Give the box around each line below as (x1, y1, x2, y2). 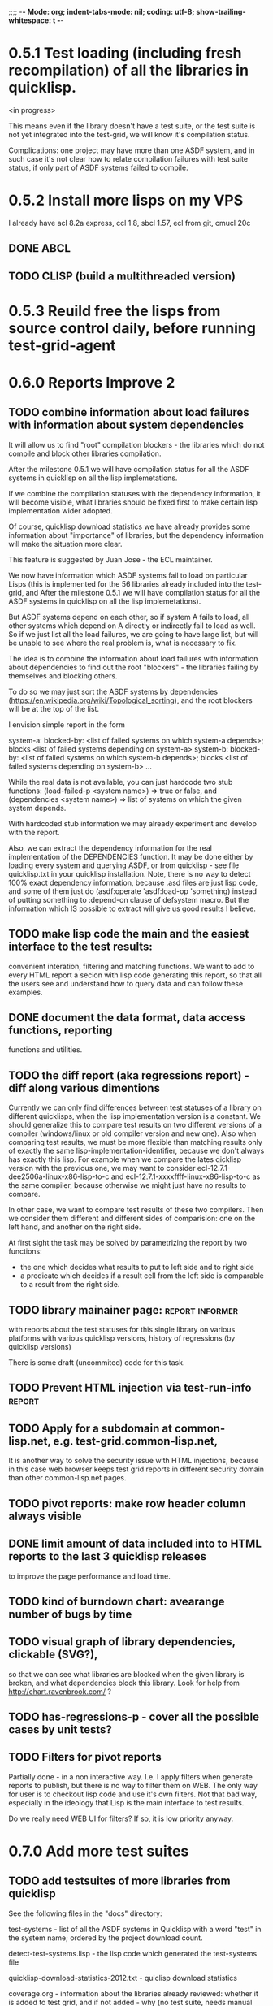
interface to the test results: (8, 940, 153, 954)
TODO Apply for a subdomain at (8, 1421, 173, 1435)
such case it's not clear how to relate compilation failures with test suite (8, 154, 249, 163)
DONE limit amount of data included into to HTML (8, 1537, 262, 1551)
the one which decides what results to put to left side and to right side (19, 1263, 254, 1272)
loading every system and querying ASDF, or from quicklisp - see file (8, 860, 240, 870)
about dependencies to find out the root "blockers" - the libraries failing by (8, 662, 258, 672)
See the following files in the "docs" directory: (8, 1909, 162, 1918)
